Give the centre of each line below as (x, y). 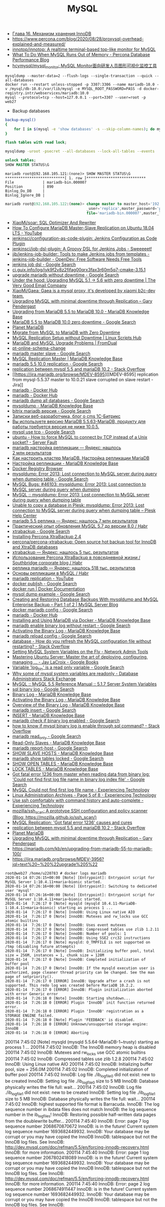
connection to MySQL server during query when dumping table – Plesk (84, 510)
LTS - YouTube (27, 233)
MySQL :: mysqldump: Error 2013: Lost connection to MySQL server (81, 494)
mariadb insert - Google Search (44, 710)
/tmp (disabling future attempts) (41, 946)
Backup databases (31, 111)
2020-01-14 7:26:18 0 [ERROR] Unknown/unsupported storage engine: (77, 1024)
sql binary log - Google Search (43, 689)
